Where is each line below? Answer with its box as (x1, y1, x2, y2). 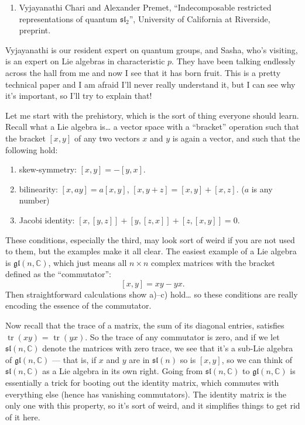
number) (19, 194, 50, 206)
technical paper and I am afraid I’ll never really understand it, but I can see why (5, 78, 296, 90)
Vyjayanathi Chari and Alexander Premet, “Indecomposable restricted (19, 1, 272, 13)
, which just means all (48, 256, 127, 268)
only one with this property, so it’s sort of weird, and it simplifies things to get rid (5, 399, 300, 412)
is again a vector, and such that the (172, 132, 300, 144)
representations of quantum (19, 12, 118, 25)
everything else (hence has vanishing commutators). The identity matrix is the (5, 388, 286, 400)
